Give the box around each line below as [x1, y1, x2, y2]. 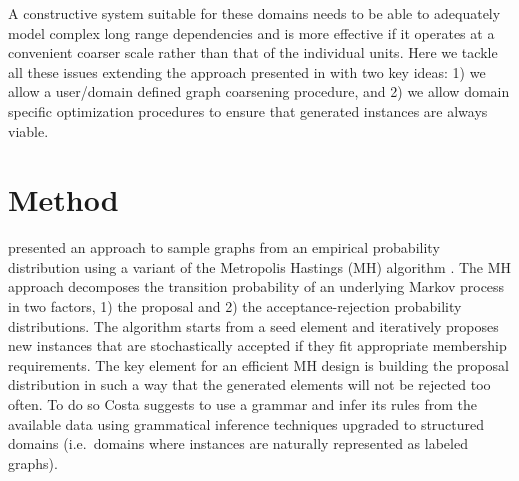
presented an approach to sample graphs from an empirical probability [8, 237, 440, 258]
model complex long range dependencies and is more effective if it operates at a [8, 22, 495, 43]
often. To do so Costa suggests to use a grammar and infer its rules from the [8, 394, 477, 415]
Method [8, 179, 119, 220]
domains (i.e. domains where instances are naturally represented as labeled [8, 433, 468, 454]
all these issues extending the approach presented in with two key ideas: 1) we [8, 61, 486, 82]
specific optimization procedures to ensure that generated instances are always [8, 100, 488, 121]
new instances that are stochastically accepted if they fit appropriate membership [8, 335, 507, 356]
